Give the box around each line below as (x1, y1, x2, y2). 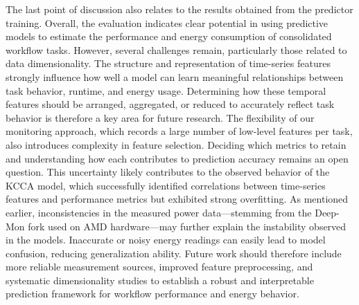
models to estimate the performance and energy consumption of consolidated (6, 29, 332, 44)
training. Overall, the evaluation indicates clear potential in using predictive (6, 15, 329, 30)
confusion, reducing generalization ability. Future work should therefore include (6, 246, 342, 260)
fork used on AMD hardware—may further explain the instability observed (28, 219, 347, 233)
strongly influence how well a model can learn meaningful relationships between (6, 69, 344, 84)
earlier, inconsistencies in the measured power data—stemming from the (6, 205, 312, 219)
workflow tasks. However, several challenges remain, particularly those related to (6, 42, 347, 57)
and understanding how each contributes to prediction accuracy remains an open (6, 151, 349, 165)
